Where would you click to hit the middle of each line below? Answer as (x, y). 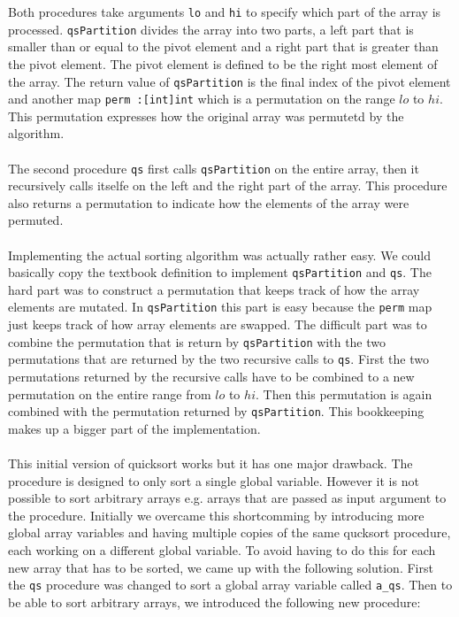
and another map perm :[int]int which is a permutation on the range (202, 99)
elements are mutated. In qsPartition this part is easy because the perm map (220, 307)
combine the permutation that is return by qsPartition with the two (197, 341)
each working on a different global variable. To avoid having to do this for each (222, 550)
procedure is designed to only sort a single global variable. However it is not (214, 480)
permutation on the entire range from (110, 393)
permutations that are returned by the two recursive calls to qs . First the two (218, 359)
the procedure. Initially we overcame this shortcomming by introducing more (216, 515)
